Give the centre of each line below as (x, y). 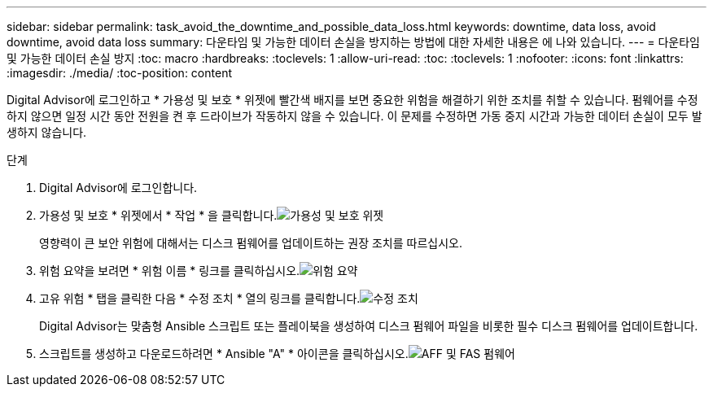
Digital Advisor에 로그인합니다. (118, 188)
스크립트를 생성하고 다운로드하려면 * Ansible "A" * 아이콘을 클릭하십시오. (224, 354)
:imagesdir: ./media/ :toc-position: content (119, 73)
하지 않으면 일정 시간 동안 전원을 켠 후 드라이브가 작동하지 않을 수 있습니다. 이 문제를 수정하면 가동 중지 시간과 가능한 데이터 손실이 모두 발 (354, 116)
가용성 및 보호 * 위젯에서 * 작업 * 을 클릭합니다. (158, 215)
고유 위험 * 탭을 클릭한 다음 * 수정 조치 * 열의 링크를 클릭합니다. (200, 298)
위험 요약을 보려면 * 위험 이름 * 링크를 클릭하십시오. (170, 271)
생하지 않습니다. (47, 132)
